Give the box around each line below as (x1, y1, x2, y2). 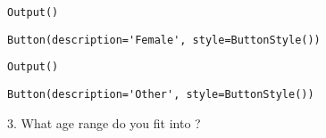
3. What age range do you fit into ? (7, 113, 201, 132)
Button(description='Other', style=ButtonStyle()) (7, 87, 314, 101)
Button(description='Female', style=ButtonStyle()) (7, 33, 321, 46)
